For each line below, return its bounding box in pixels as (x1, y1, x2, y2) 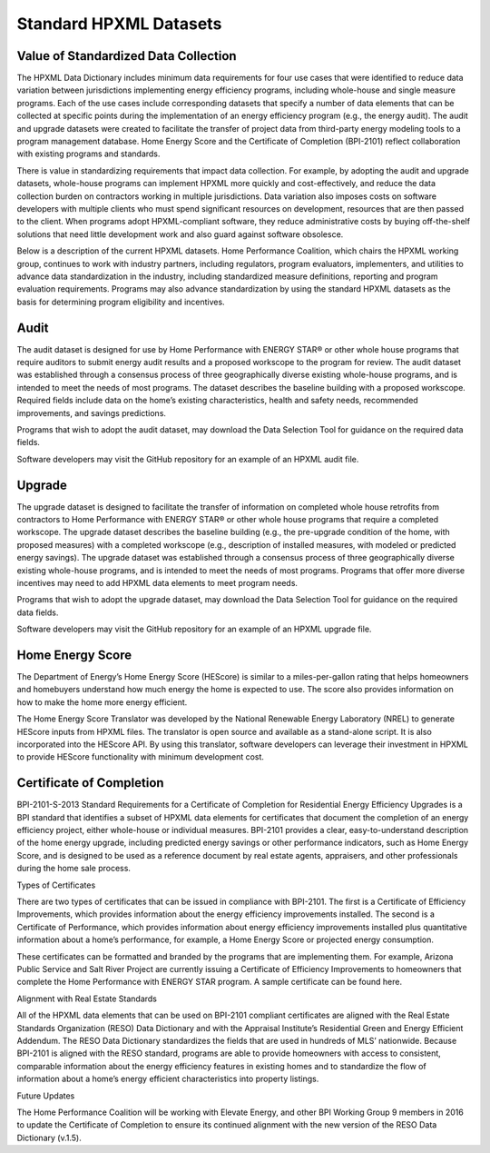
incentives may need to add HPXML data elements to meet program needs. (16, 577, 299, 588)
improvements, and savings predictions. (16, 407, 167, 418)
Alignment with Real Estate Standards (16, 993, 158, 1004)
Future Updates (16, 1090, 75, 1101)
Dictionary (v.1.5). (16, 1132, 82, 1143)
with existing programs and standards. (16, 148, 161, 159)
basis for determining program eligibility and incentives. (16, 296, 226, 307)
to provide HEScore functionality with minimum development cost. (16, 751, 265, 762)
